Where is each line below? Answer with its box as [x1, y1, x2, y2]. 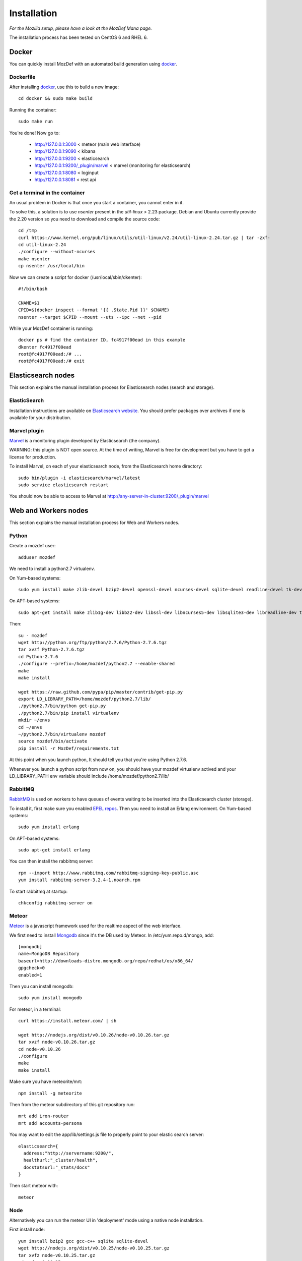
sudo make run [18, 119, 53, 125]
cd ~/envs [18, 724, 42, 730]
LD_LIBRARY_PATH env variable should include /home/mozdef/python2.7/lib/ [9, 773, 169, 779]
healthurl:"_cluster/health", [23, 1158, 98, 1163]
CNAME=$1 [18, 300, 40, 306]
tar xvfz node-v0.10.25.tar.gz [18, 1252, 96, 1258]
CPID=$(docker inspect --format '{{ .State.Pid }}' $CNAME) [18, 307, 170, 313]
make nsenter [18, 256, 50, 262]
